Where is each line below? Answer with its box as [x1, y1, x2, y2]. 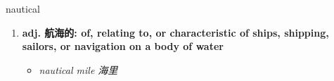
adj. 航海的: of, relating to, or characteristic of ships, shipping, [22, 25, 329, 39]
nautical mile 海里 [39, 62, 118, 77]
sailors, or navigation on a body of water [22, 39, 224, 54]
